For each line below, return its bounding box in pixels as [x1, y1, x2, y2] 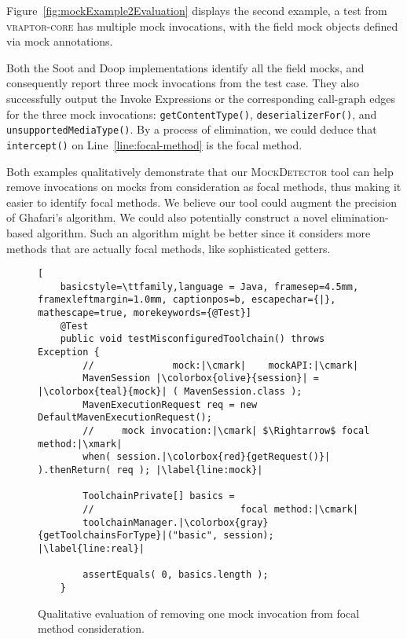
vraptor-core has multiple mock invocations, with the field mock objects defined [6, 17, 398, 34]
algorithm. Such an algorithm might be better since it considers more [36, 224, 371, 241]
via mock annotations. [6, 33, 113, 50]
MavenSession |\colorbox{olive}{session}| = [82, 373, 319, 384]
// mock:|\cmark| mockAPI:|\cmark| [82, 359, 359, 371]
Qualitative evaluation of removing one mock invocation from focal [38, 604, 360, 621]
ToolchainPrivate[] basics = [82, 490, 235, 502]
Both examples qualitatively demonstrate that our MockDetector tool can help [6, 163, 394, 179]
